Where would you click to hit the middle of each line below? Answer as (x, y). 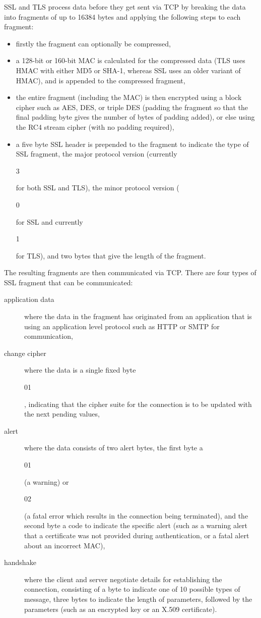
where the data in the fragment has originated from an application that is (138, 316)
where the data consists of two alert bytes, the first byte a (114, 448)
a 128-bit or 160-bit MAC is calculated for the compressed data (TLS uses (130, 60)
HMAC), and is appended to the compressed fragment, (101, 80)
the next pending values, (62, 414)
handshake (20, 562)
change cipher (25, 353)
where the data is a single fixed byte (80, 370)
